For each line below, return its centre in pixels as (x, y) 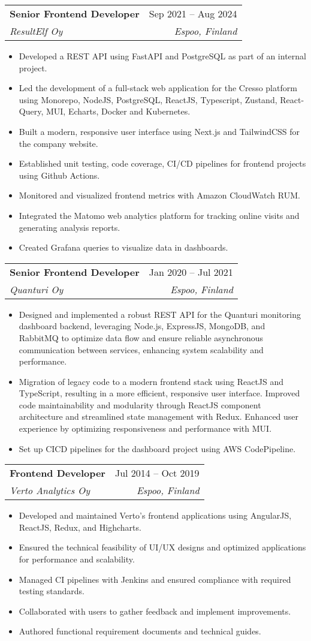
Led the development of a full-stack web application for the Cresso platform (158, 88)
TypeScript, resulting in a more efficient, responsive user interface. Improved (159, 393)
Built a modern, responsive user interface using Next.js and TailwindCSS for (159, 131)
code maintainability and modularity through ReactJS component (140, 404)
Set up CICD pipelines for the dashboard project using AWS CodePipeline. (157, 448)
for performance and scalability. (77, 559)
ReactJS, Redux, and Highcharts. (80, 527)
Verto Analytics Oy (50, 490)
